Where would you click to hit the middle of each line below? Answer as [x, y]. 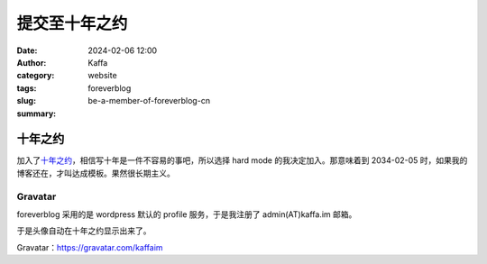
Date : [27, 50]
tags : [27, 88]
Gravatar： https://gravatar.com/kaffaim [90, 247]
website [102, 76]
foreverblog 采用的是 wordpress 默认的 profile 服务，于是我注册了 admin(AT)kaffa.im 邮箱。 [187, 214]
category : [36, 76]
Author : [32, 62]
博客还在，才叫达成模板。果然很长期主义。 [96, 173]
